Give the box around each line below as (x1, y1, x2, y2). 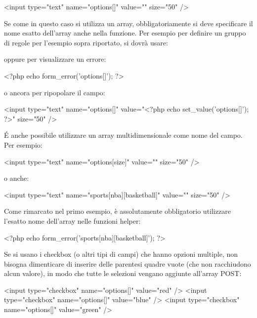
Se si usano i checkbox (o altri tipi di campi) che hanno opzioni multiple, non (4, 249, 238, 259)
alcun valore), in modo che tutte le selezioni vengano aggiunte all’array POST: (4, 268, 242, 278)
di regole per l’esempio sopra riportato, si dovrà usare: (4, 37, 168, 47)
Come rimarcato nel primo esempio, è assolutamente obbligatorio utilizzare (4, 206, 231, 216)
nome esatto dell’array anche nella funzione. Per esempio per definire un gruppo (4, 28, 246, 38)
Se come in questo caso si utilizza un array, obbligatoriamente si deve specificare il (4, 18, 253, 28)
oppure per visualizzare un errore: (4, 54, 106, 64)
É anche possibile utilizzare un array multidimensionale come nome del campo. (4, 130, 243, 140)
